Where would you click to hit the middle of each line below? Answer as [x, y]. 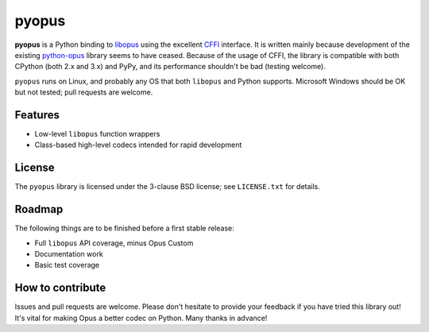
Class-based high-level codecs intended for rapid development [138, 145]
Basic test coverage [67, 265]
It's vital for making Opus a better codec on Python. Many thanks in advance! [141, 318]
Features [37, 115]
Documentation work [69, 254]
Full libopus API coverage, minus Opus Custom [114, 243]
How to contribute [60, 288]
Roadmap [39, 209]
